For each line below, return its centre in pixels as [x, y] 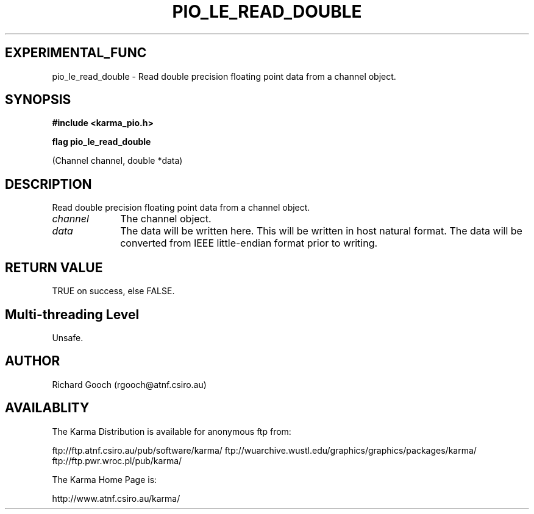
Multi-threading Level [72, 314]
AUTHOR [33, 361]
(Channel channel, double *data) [117, 161]
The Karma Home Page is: [105, 479]
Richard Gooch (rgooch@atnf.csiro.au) [129, 384]
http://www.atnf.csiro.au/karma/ [116, 498]
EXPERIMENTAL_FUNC [76, 53]
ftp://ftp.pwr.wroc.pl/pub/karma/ [117, 460]
